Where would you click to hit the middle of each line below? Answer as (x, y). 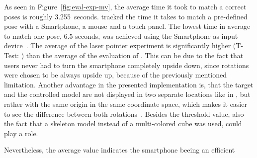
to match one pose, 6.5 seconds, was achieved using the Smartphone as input (121, 36)
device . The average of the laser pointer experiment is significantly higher (118, 45)
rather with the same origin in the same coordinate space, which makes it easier (126, 104)
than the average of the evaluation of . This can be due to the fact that (135, 55)
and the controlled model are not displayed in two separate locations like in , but (127, 94)
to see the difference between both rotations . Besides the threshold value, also (124, 114)
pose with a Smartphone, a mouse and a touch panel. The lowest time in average (127, 26)
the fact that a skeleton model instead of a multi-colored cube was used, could (123, 123)
